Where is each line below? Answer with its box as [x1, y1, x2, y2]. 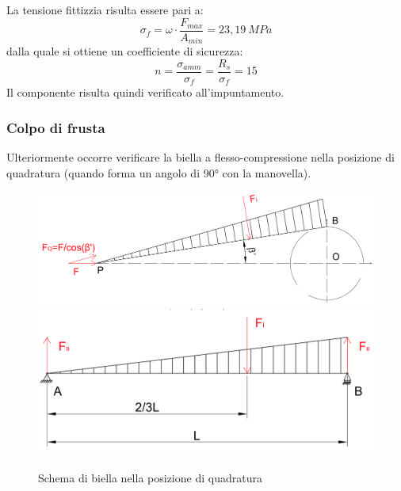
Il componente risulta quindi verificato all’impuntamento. [6, 84, 285, 101]
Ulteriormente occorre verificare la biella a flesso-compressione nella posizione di [6, 149, 395, 166]
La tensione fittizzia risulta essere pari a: [6, 2, 204, 17]
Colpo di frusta [6, 117, 105, 137]
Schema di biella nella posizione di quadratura [38, 469, 262, 485]
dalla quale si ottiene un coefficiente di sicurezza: [6, 43, 243, 59]
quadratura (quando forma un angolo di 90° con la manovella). [6, 164, 311, 181]
